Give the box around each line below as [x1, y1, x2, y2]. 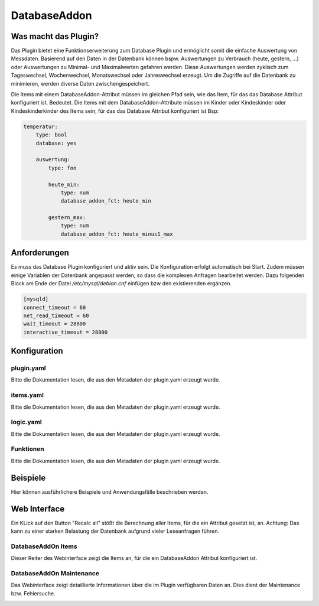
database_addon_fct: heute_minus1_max [60, 230, 174, 237]
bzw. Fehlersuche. [11, 589, 56, 597]
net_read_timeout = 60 [23, 312, 89, 319]
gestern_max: [48, 214, 86, 221]
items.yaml [11, 391, 44, 399]
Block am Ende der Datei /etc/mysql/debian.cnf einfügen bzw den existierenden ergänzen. [11, 280, 232, 287]
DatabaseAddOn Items [11, 542, 77, 550]
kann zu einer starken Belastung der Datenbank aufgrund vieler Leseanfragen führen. [11, 527, 220, 535]
